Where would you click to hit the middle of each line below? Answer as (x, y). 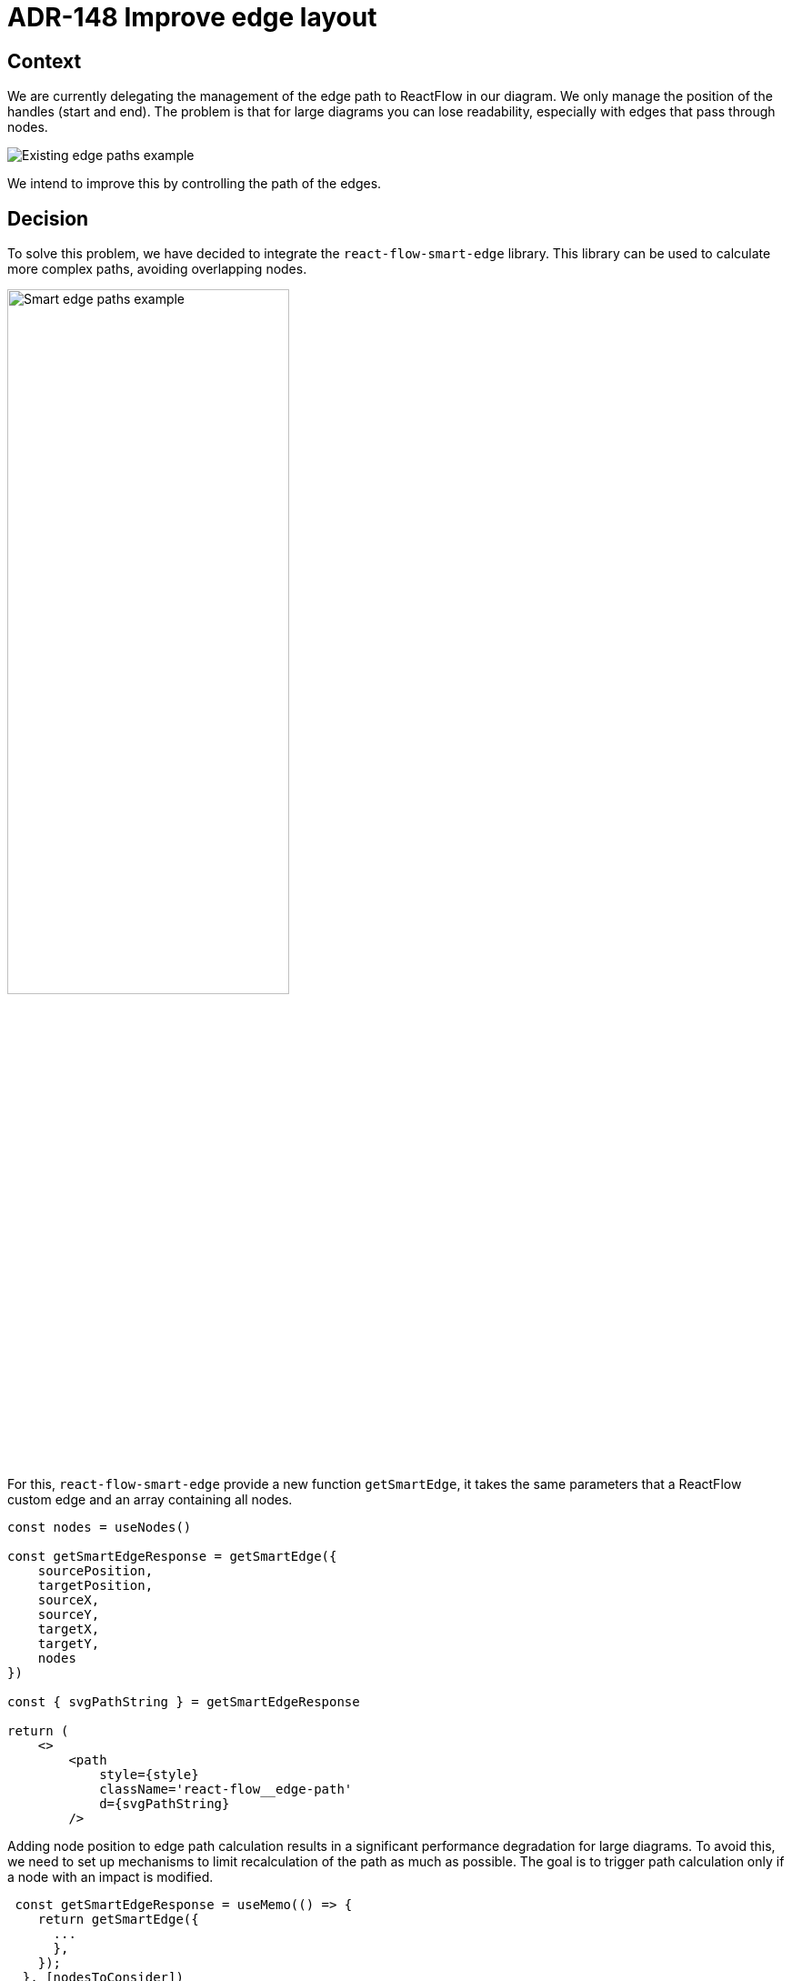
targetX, (69, 1629)
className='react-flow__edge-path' (226, 1790)
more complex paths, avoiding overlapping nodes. (157, 269)
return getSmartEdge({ (118, 1920)
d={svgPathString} (165, 1804)
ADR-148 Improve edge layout (192, 17)
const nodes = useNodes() (100, 1528)
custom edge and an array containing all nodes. (150, 1500)
